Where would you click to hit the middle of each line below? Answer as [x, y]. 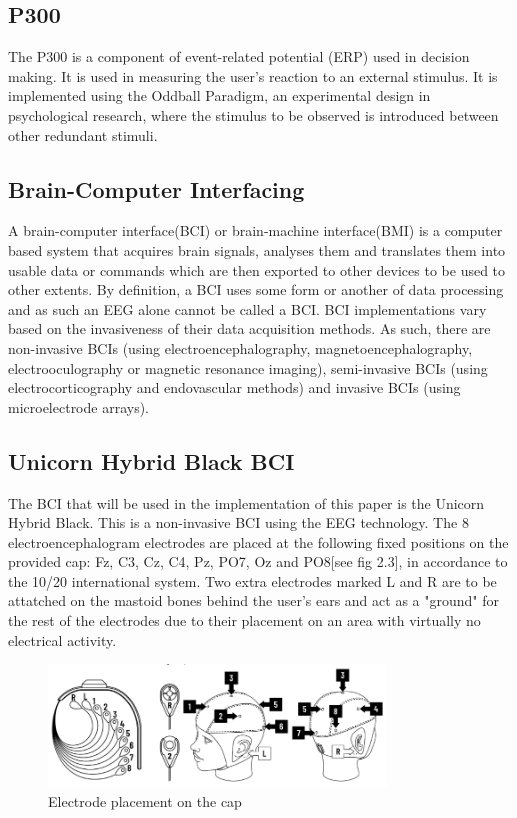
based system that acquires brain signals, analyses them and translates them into [257, 249]
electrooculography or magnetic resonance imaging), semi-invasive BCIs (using [248, 367]
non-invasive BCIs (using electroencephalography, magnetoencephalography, [240, 347]
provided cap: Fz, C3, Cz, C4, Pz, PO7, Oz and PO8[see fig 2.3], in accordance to [258, 561]
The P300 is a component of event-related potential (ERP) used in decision [239, 56]
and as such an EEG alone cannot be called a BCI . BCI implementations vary [247, 308]
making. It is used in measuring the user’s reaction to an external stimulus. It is [253, 75]
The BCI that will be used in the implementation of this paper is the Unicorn [246, 502]
